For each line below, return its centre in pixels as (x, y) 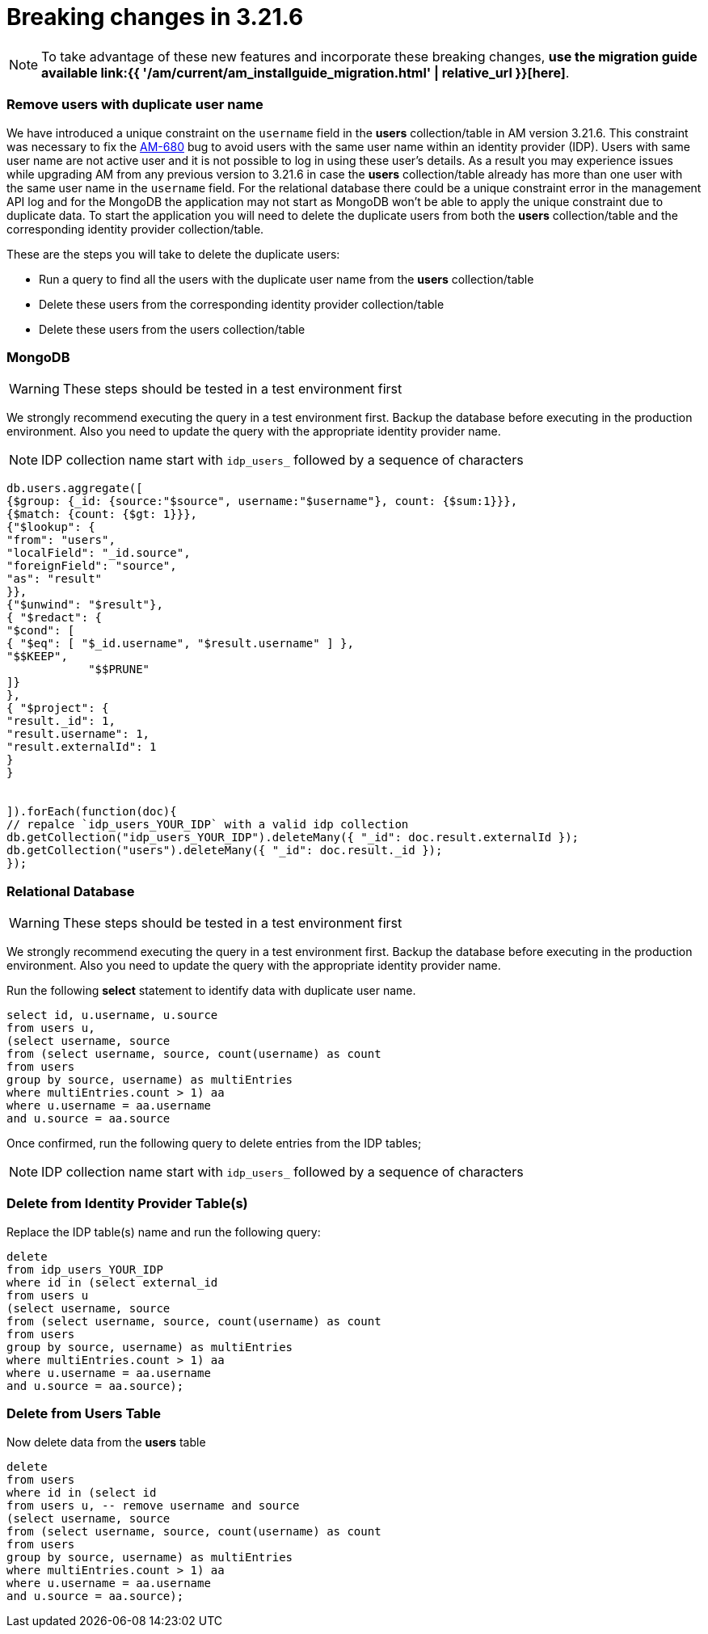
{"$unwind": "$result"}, (85, 605)
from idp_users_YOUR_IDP (85, 1269)
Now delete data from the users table (106, 1442)
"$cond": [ (41, 631)
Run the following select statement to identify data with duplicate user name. (211, 990)
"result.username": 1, (78, 734)
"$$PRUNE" (119, 670)
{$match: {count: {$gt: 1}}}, (102, 514)
